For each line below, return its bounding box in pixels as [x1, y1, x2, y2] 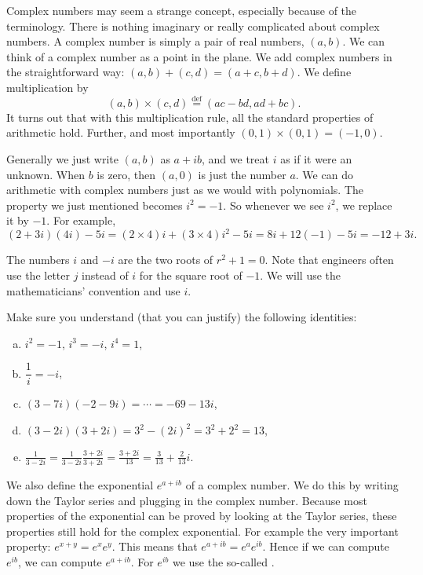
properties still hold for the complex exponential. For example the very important [6, 522, 399, 539]
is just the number [198, 166, 286, 182]
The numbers [6, 251, 70, 268]
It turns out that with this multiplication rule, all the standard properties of [6, 108, 374, 125]
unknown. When [6, 166, 85, 182]
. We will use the [260, 267, 341, 284]
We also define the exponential [6, 476, 154, 493]
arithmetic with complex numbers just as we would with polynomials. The [6, 181, 363, 198]
